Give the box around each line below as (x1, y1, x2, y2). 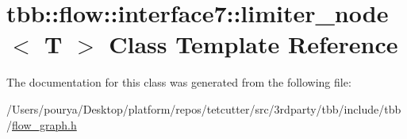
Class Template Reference (109, 28, 398, 60)
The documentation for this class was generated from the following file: (6, 74, 351, 91)
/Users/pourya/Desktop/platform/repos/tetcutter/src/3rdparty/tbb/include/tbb (6, 100, 401, 117)
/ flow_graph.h (6, 116, 77, 133)
